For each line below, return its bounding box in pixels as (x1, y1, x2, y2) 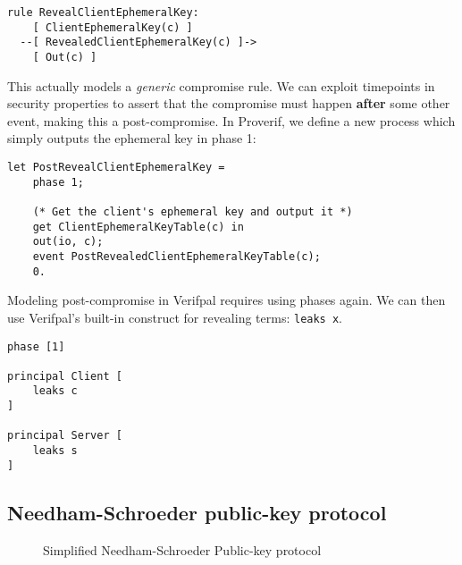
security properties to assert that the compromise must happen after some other (7, 94, 450, 113)
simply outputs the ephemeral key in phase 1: (7, 129, 256, 148)
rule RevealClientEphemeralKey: (7, 6, 199, 19)
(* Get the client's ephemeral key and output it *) (32, 205, 353, 218)
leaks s (32, 444, 78, 458)
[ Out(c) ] (32, 50, 97, 63)
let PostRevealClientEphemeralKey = (7, 161, 225, 173)
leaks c (32, 384, 78, 398)
